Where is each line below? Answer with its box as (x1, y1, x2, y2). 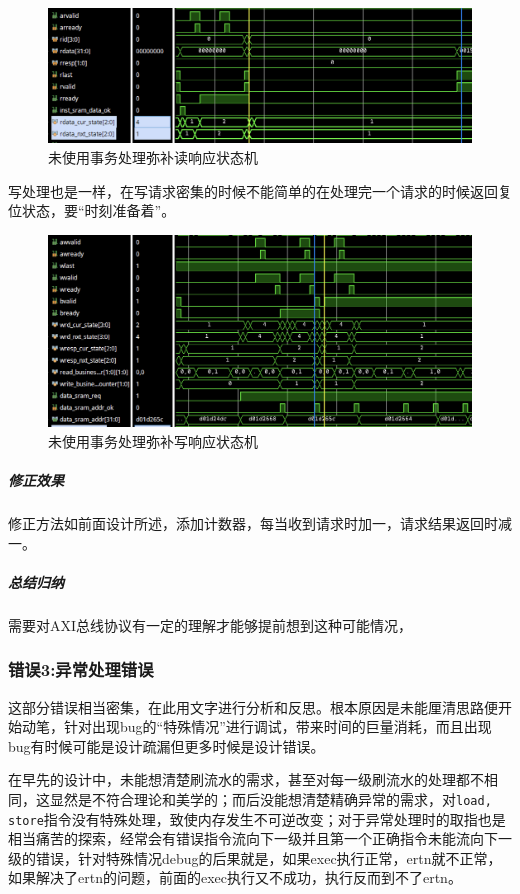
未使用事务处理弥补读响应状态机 (48, 146, 258, 167)
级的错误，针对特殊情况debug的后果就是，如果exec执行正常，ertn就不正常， (8, 847, 502, 868)
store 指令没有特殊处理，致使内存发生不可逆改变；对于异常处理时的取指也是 (8, 808, 506, 829)
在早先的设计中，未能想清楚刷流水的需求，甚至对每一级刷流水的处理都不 (8, 769, 484, 790)
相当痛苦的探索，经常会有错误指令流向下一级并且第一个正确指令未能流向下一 (8, 828, 512, 849)
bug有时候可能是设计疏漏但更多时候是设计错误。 (8, 735, 325, 756)
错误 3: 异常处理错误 (8, 657, 154, 682)
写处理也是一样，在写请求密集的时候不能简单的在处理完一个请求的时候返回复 (8, 180, 512, 201)
